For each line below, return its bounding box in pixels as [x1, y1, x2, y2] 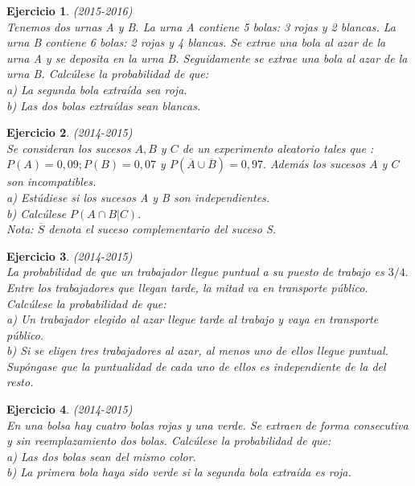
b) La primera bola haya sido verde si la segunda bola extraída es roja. [6, 463, 351, 480]
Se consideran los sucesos [6, 139, 131, 156]
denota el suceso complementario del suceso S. [48, 220, 277, 237]
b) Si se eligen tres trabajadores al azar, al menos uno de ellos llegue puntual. [6, 342, 388, 359]
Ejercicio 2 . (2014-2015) [6, 124, 133, 141]
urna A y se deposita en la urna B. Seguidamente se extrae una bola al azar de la [6, 49, 408, 66]
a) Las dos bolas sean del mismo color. [6, 447, 196, 464]
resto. [6, 373, 34, 390]
